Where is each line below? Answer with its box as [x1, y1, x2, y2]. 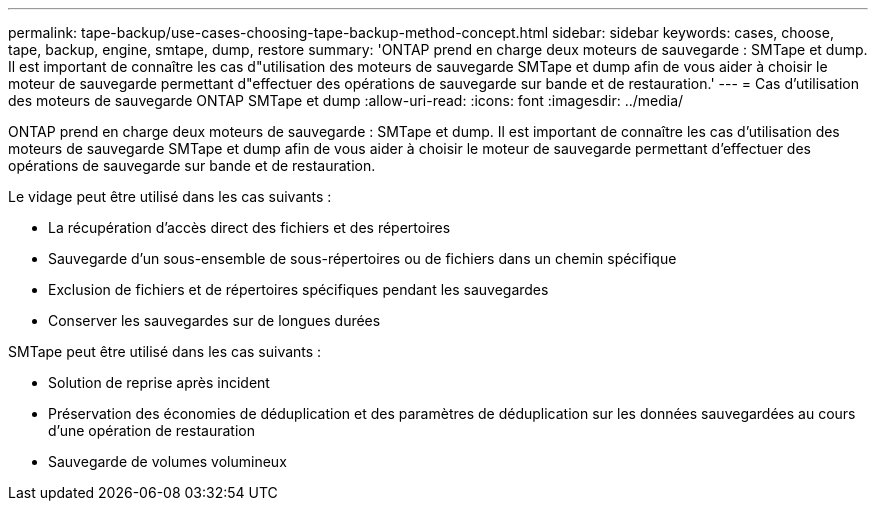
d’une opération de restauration [48, 422, 255, 439]
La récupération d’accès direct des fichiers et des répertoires [48, 219, 451, 236]
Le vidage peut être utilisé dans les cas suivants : [8, 188, 332, 205]
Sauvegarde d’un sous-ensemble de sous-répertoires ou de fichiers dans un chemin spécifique [48, 250, 677, 267]
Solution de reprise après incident [48, 374, 270, 391]
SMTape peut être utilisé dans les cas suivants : [8, 343, 322, 360]
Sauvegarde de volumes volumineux [48, 453, 287, 470]
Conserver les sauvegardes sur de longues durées [48, 312, 381, 329]
